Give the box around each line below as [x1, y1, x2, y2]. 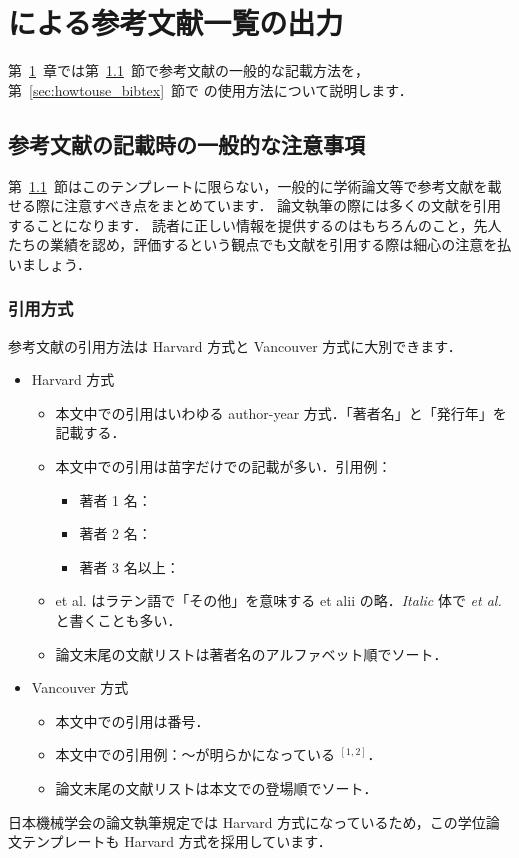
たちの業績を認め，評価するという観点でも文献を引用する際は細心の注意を [8, 234, 498, 255]
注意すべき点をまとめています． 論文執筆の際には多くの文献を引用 [63, 195, 502, 216]
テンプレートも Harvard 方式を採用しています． [21, 831, 332, 852]
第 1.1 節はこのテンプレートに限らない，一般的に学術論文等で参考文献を [8, 175, 488, 196]
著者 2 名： [79, 523, 152, 544]
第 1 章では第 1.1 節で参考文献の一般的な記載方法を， [8, 60, 369, 81]
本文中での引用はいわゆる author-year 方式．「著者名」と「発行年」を [55, 402, 507, 423]
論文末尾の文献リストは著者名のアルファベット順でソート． [55, 643, 448, 664]
